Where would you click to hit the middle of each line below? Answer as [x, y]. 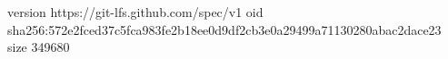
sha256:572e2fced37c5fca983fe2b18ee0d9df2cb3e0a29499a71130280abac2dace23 [224, 29]
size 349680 [39, 47]
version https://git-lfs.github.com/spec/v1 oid [135, 12]
